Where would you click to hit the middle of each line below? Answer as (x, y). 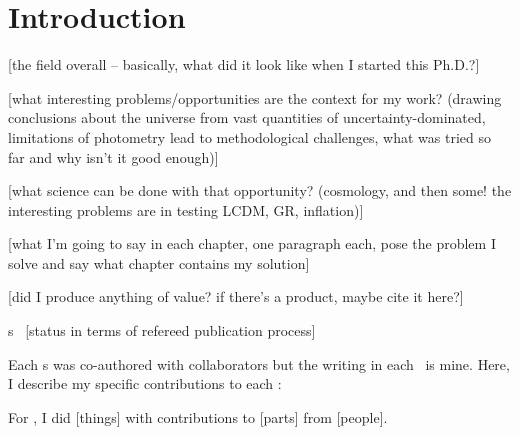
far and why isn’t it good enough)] (113, 156)
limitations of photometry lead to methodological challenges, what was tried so (249, 136)
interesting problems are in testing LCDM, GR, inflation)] (186, 209)
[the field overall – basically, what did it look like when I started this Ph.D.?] (244, 64)
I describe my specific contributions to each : (145, 383)
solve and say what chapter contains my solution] (159, 262)
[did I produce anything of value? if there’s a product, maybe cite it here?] (236, 296)
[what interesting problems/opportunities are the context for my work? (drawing (255, 97)
